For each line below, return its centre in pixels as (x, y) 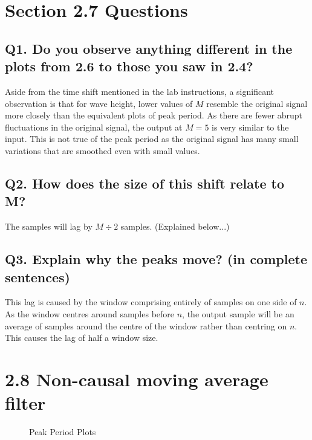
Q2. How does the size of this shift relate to (145, 183)
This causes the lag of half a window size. (82, 338)
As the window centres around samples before (90, 313)
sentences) (37, 277)
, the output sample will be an (238, 313)
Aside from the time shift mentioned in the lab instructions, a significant (139, 91)
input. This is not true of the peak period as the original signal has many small (152, 139)
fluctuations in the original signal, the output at (94, 127)
